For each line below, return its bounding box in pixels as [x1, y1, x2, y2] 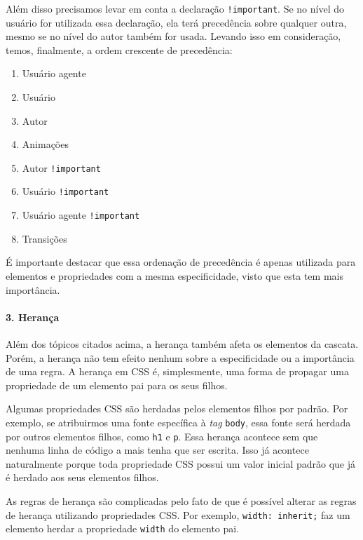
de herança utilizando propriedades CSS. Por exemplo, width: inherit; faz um [6, 507, 350, 522]
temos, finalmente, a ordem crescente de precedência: [6, 42, 233, 57]
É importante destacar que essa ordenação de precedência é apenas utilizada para [6, 255, 356, 269]
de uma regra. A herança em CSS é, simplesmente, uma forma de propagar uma [6, 364, 349, 379]
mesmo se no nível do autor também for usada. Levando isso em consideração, [6, 29, 341, 43]
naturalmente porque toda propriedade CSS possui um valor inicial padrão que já [6, 456, 356, 471]
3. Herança [6, 309, 60, 324]
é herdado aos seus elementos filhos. [6, 470, 159, 485]
